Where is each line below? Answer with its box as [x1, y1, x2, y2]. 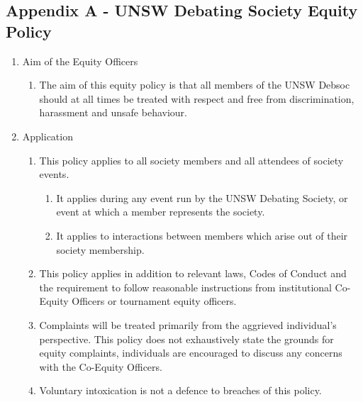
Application [22, 128, 73, 143]
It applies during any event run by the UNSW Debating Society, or [56, 190, 348, 205]
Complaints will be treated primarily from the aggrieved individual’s [39, 317, 337, 332]
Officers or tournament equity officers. [72, 294, 237, 308]
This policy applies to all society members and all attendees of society [39, 152, 344, 167]
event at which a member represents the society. [56, 204, 265, 219]
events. [39, 167, 69, 182]
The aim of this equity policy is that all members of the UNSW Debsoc [39, 77, 350, 92]
